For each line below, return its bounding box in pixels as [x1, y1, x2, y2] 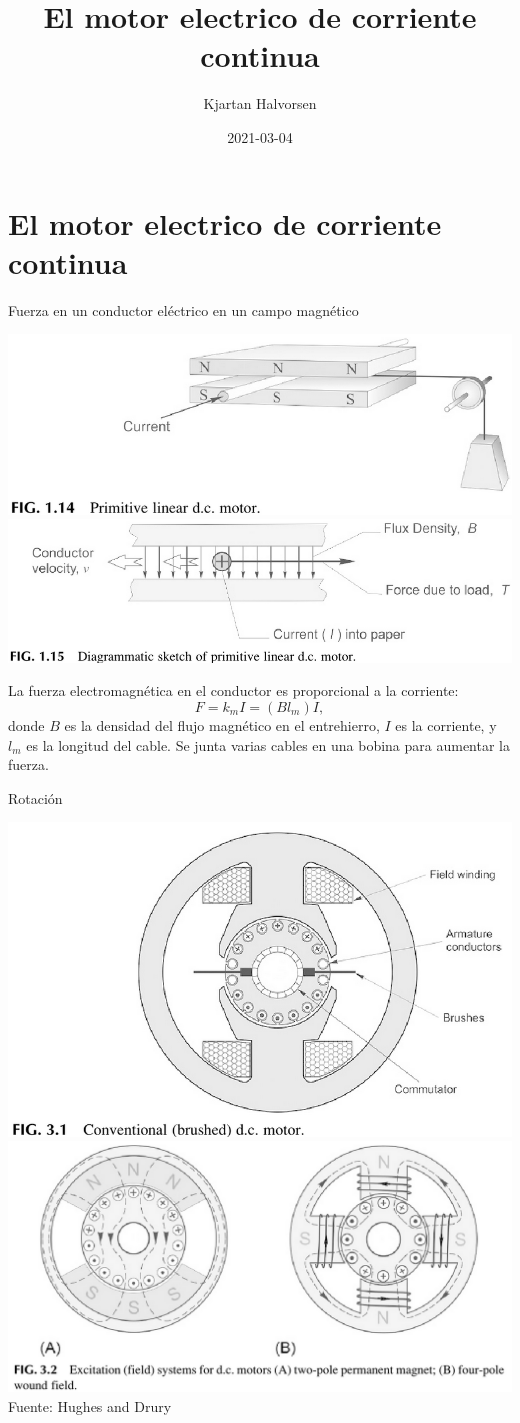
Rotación [8, 787, 63, 808]
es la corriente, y [395, 714, 497, 735]
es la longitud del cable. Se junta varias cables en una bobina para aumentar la [26, 734, 510, 755]
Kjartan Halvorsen [203, 93, 317, 114]
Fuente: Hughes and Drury [8, 1395, 172, 1416]
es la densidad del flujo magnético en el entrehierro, [64, 714, 380, 735]
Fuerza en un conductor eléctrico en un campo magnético [8, 299, 359, 320]
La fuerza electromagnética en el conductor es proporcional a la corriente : [8, 680, 459, 701]
